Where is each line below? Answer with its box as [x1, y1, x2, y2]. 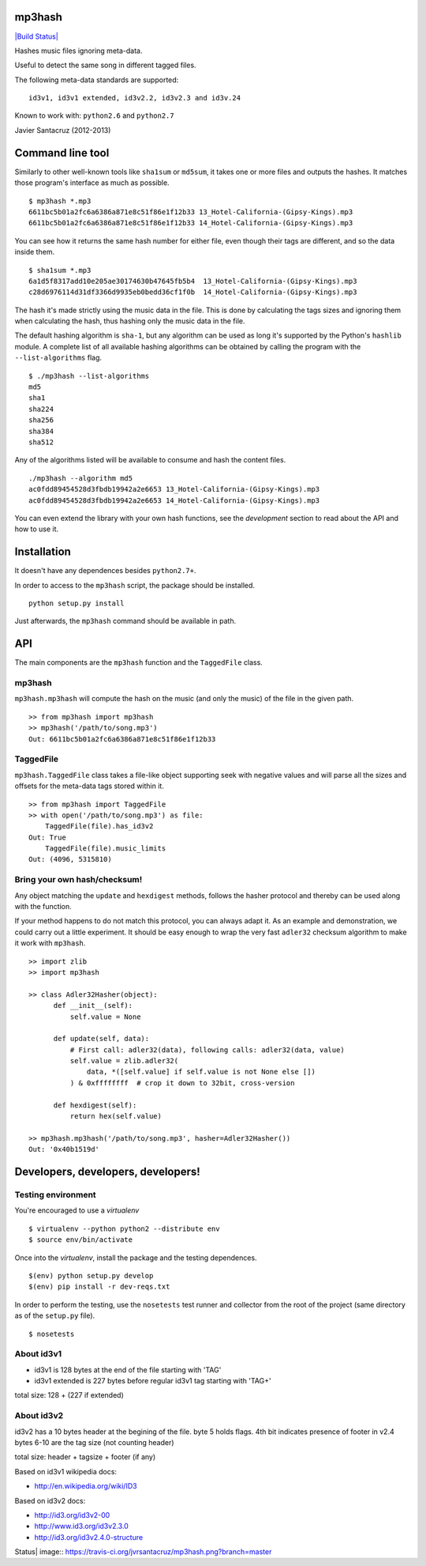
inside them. [14, 247, 55, 257]
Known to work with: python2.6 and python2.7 [14, 111, 174, 120]
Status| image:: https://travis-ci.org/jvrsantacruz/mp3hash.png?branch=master [14, 1547, 272, 1557]
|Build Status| [14, 32, 58, 41]
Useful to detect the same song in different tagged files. [14, 60, 196, 70]
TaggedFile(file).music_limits [44, 844, 166, 853]
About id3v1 [14, 1349, 62, 1360]
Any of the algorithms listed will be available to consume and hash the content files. [14, 455, 286, 465]
